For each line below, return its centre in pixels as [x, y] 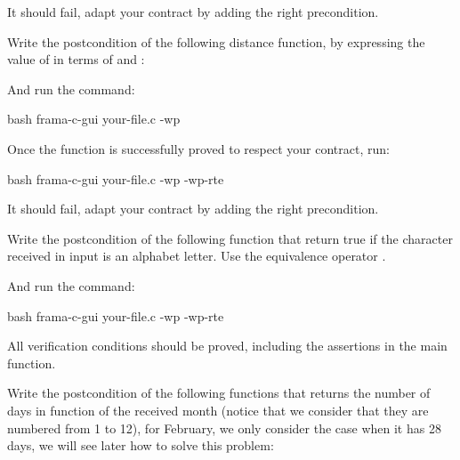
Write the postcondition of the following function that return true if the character [230, 238]
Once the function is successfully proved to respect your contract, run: [198, 148]
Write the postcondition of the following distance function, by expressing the [216, 41]
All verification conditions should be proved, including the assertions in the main [227, 346]
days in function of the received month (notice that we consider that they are [218, 410]
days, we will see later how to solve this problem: [141, 445]
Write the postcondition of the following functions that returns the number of [219, 393]
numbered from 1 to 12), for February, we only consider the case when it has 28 [224, 428]
